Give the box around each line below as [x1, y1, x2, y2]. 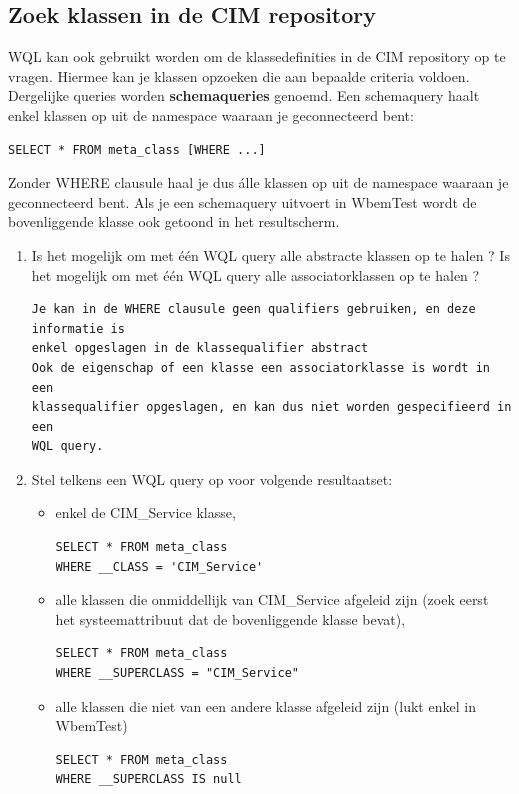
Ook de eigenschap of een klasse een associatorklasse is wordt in [31, 360, 490, 375]
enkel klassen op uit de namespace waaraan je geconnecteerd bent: [8, 104, 414, 125]
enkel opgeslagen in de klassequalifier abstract [31, 341, 369, 356]
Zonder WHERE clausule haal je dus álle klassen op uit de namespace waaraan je [8, 172, 509, 193]
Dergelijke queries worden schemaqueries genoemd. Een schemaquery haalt [8, 85, 480, 106]
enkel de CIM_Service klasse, [55, 502, 236, 523]
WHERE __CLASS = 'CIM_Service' [55, 559, 264, 574]
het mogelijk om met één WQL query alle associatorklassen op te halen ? [31, 264, 480, 285]
